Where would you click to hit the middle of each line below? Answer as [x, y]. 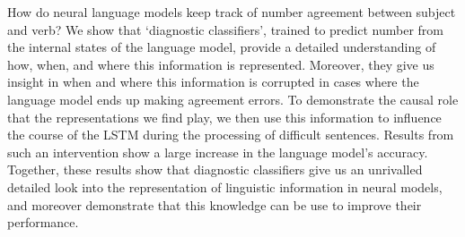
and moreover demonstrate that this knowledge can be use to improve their [215, 204]
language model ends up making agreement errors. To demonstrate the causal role [233, 99]
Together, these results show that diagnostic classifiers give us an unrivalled [215, 169]
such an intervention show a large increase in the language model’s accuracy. [218, 152]
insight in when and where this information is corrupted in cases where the [213, 82]
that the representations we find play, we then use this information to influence [224, 117]
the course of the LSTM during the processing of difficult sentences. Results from [231, 135]
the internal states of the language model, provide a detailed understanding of [222, 47]
